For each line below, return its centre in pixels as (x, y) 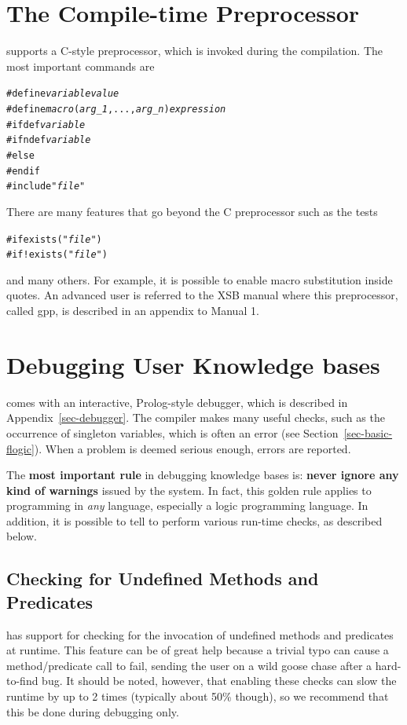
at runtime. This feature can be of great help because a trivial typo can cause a (198, 650)
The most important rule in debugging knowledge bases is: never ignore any (203, 475)
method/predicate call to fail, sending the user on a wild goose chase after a (189, 665)
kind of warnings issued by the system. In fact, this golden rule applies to (189, 490)
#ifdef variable (46, 124)
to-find (22, 681)
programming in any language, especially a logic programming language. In (187, 505)
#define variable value (63, 94)
